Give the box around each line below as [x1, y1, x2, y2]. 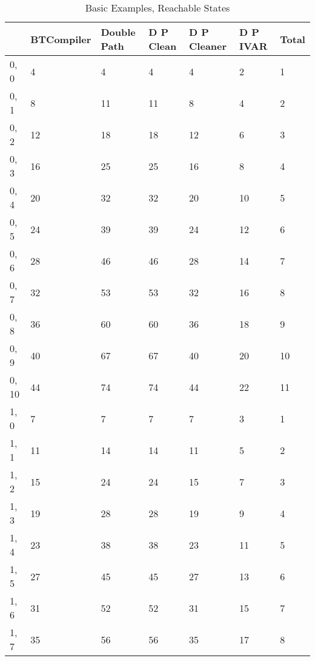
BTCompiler [30, 32, 91, 46]
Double [101, 25, 136, 39]
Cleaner [189, 39, 227, 53]
